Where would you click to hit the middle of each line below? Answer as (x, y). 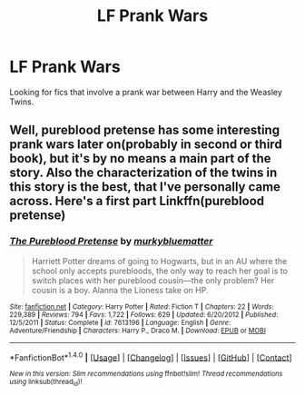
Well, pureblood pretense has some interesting (144, 130)
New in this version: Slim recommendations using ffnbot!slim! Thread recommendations (146, 374)
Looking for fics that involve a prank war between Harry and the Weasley (146, 92)
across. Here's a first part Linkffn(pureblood (137, 201)
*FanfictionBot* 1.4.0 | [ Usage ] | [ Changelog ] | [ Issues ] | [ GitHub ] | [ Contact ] (151, 357)
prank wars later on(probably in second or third (146, 145)
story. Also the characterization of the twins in (143, 173)
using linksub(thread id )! (46, 383)
